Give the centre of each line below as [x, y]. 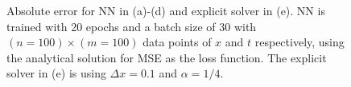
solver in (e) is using [56, 73]
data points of [177, 42]
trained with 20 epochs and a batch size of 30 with [132, 26]
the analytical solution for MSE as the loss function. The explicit [167, 57]
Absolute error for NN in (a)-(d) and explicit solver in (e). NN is [166, 10]
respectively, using [299, 42]
